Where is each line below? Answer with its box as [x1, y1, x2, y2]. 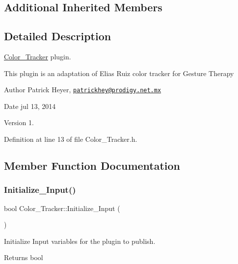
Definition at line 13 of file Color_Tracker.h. [4, 134, 137, 144]
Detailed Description [4, 28, 111, 44]
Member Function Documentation [4, 158, 181, 173]
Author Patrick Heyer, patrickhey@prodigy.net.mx [4, 84, 161, 95]
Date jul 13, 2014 [4, 101, 56, 111]
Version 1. [4, 117, 34, 128]
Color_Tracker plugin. [4, 51, 71, 61]
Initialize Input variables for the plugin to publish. [4, 236, 156, 246]
